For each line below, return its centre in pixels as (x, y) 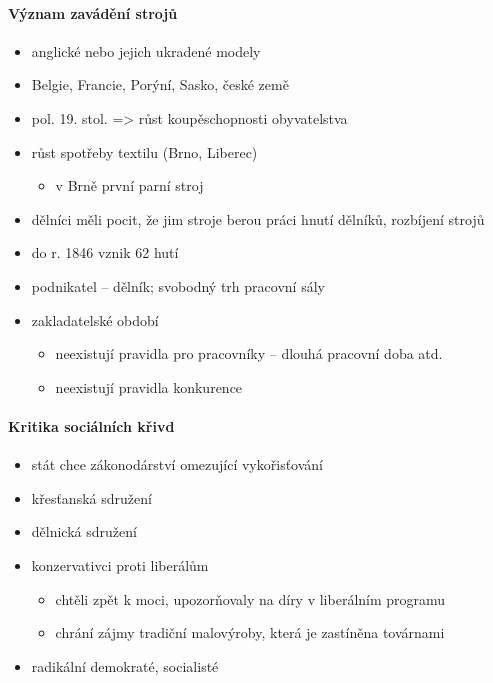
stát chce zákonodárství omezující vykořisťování (177, 464)
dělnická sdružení (84, 531)
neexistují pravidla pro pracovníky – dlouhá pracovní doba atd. (249, 353)
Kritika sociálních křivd (91, 425)
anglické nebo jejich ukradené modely (146, 50)
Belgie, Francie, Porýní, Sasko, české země (160, 84)
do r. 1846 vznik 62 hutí (105, 252)
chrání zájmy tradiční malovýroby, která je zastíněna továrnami (250, 632)
